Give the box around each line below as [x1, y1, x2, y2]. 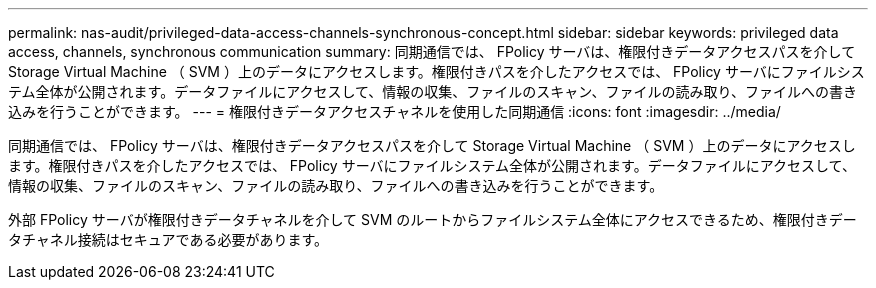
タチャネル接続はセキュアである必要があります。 [8, 231, 329, 248]
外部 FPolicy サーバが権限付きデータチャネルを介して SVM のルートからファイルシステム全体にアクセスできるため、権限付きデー [8, 211, 857, 228]
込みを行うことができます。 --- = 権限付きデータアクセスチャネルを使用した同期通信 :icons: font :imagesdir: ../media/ [8, 103, 781, 120]
